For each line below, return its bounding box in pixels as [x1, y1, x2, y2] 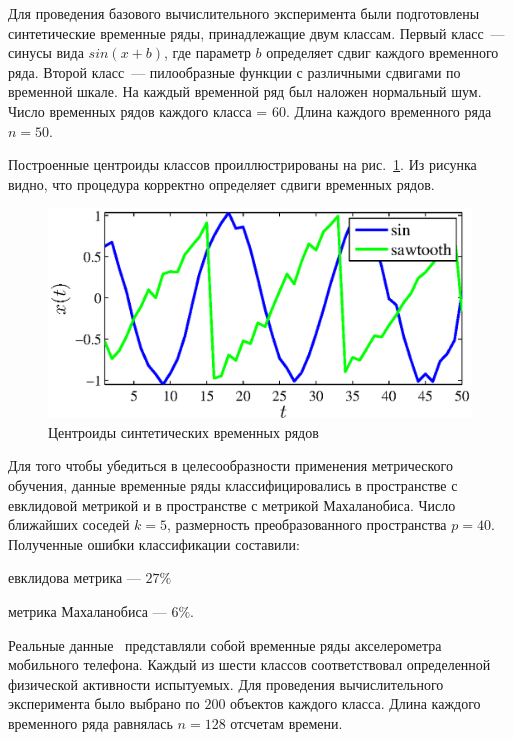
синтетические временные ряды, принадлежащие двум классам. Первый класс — [8, 22, 505, 43]
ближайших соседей [8, 514, 130, 535]
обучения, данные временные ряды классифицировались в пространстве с [8, 475, 458, 496]
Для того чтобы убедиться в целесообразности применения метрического [8, 455, 453, 476]
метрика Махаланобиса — [8, 601, 167, 622]
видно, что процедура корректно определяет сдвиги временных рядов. [8, 173, 435, 194]
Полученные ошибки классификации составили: [8, 533, 300, 554]
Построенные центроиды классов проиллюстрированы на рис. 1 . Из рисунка [8, 154, 477, 175]
